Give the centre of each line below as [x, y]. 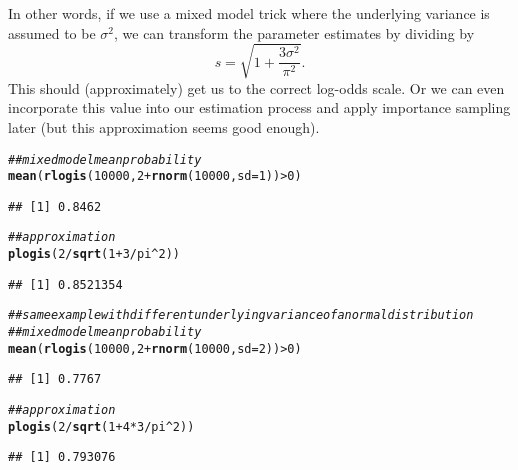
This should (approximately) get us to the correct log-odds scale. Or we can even [256, 87]
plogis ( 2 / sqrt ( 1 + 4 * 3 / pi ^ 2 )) [101, 426]
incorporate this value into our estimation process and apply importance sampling [259, 107]
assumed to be [52, 32]
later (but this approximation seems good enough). [164, 126]
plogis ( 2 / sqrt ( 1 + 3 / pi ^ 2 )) [94, 254]
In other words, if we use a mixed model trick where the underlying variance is [249, 13]
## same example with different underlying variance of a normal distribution [241, 315]
